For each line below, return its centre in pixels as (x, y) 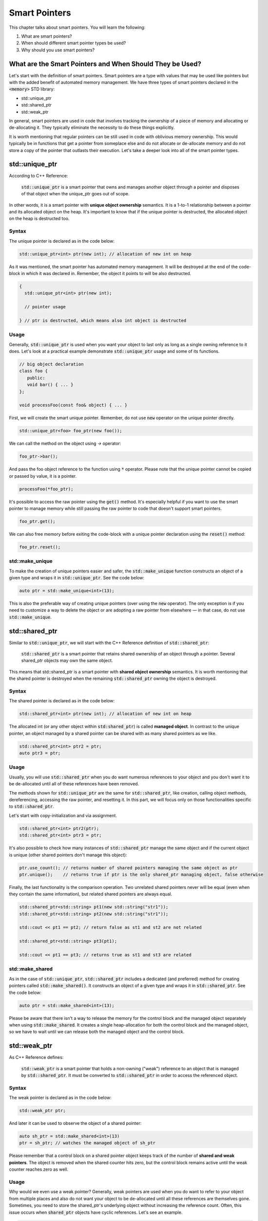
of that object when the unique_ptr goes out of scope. (75, 194)
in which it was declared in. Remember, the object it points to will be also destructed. (106, 273)
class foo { (34, 371)
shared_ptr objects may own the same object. (67, 661)
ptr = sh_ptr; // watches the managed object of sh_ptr (87, 1143)
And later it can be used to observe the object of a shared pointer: (75, 1123)
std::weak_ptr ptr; (42, 1111)
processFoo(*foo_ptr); (46, 489)
